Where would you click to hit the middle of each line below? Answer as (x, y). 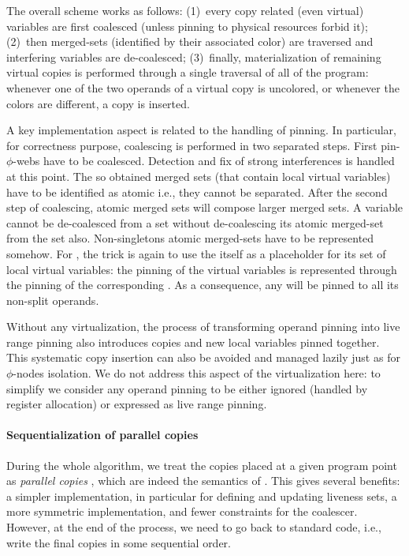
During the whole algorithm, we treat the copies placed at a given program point (202, 465)
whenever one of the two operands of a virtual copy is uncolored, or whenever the (203, 87)
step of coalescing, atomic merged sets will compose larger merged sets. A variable (205, 207)
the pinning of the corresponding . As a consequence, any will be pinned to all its (203, 285)
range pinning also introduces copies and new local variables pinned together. (193, 342)
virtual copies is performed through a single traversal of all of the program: (188, 72)
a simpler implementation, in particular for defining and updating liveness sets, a (202, 496)
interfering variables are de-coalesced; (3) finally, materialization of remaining (194, 56)
